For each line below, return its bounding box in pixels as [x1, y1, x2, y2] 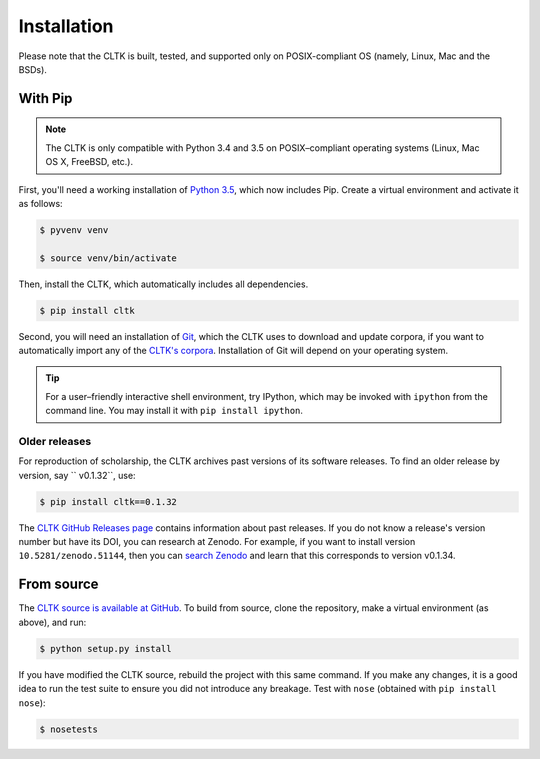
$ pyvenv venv [39, 224, 109, 235]
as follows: [18, 197, 64, 209]
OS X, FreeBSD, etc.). [45, 156, 134, 168]
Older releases [18, 434, 92, 448]
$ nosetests [39, 723, 99, 735]
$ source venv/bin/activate [39, 252, 177, 264]
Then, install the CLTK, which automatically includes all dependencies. [18, 278, 309, 290]
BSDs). [18, 63, 47, 75]
